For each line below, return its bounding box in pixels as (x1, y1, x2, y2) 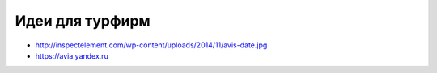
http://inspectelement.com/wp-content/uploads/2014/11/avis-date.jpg (35, 40, 268, 50)
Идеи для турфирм (15, 12, 151, 30)
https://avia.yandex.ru (35, 51, 108, 60)
